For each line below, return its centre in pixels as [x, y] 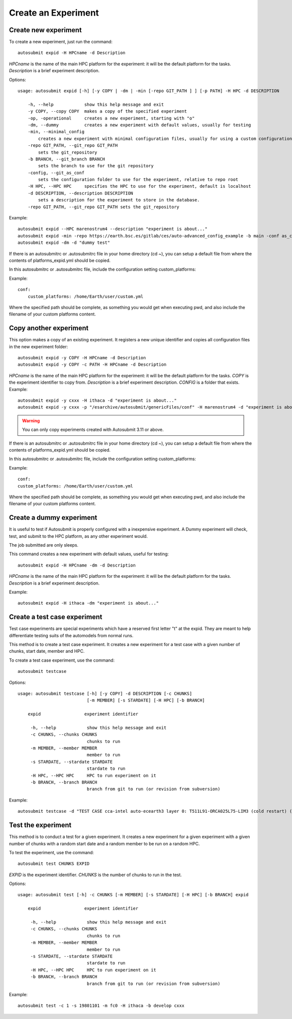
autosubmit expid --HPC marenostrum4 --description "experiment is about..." [113, 229]
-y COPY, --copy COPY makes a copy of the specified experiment [107, 111]
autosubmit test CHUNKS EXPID [54, 864]
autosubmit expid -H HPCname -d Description [72, 53]
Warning [31, 421]
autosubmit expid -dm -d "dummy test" [64, 243]
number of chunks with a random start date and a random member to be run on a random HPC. [104, 843]
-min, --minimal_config [56, 132]
